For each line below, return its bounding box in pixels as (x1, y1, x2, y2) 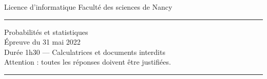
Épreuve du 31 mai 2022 (4, 36, 81, 47)
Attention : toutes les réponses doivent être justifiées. (4, 56, 171, 67)
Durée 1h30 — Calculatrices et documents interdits (4, 46, 165, 57)
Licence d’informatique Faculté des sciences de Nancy (4, 2, 173, 12)
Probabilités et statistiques (4, 26, 88, 37)
